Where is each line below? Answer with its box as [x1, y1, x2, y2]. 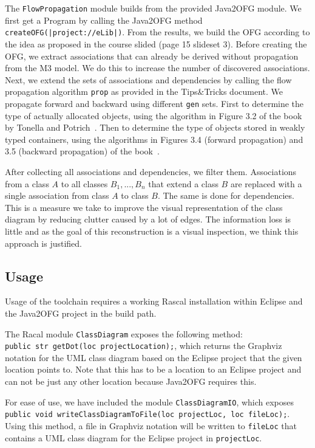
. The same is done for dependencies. [157, 189, 294, 202]
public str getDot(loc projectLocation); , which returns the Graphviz [5, 339, 282, 352]
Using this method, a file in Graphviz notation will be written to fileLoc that [5, 419, 297, 432]
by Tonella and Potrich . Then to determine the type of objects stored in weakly [5, 121, 305, 134]
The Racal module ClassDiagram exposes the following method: [5, 327, 243, 340]
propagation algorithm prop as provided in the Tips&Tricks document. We [5, 85, 283, 98]
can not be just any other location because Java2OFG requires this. [5, 375, 257, 388]
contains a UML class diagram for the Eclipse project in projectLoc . [5, 431, 262, 444]
